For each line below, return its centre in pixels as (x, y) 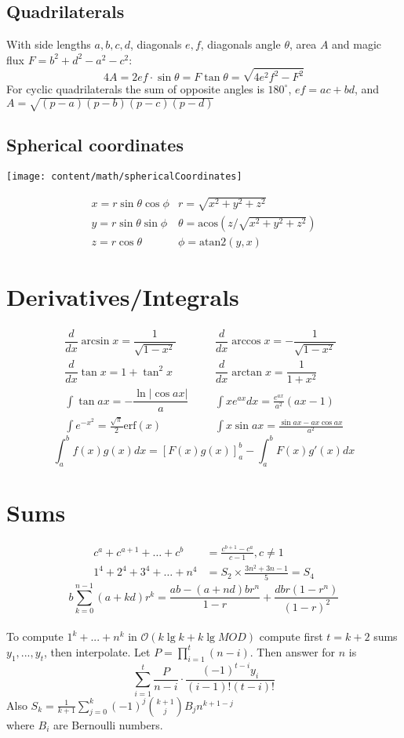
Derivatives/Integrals (123, 296)
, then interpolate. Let (97, 651)
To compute (35, 636)
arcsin (95, 342)
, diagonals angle (240, 44)
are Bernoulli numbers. (108, 724)
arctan (247, 372)
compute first (291, 636)
